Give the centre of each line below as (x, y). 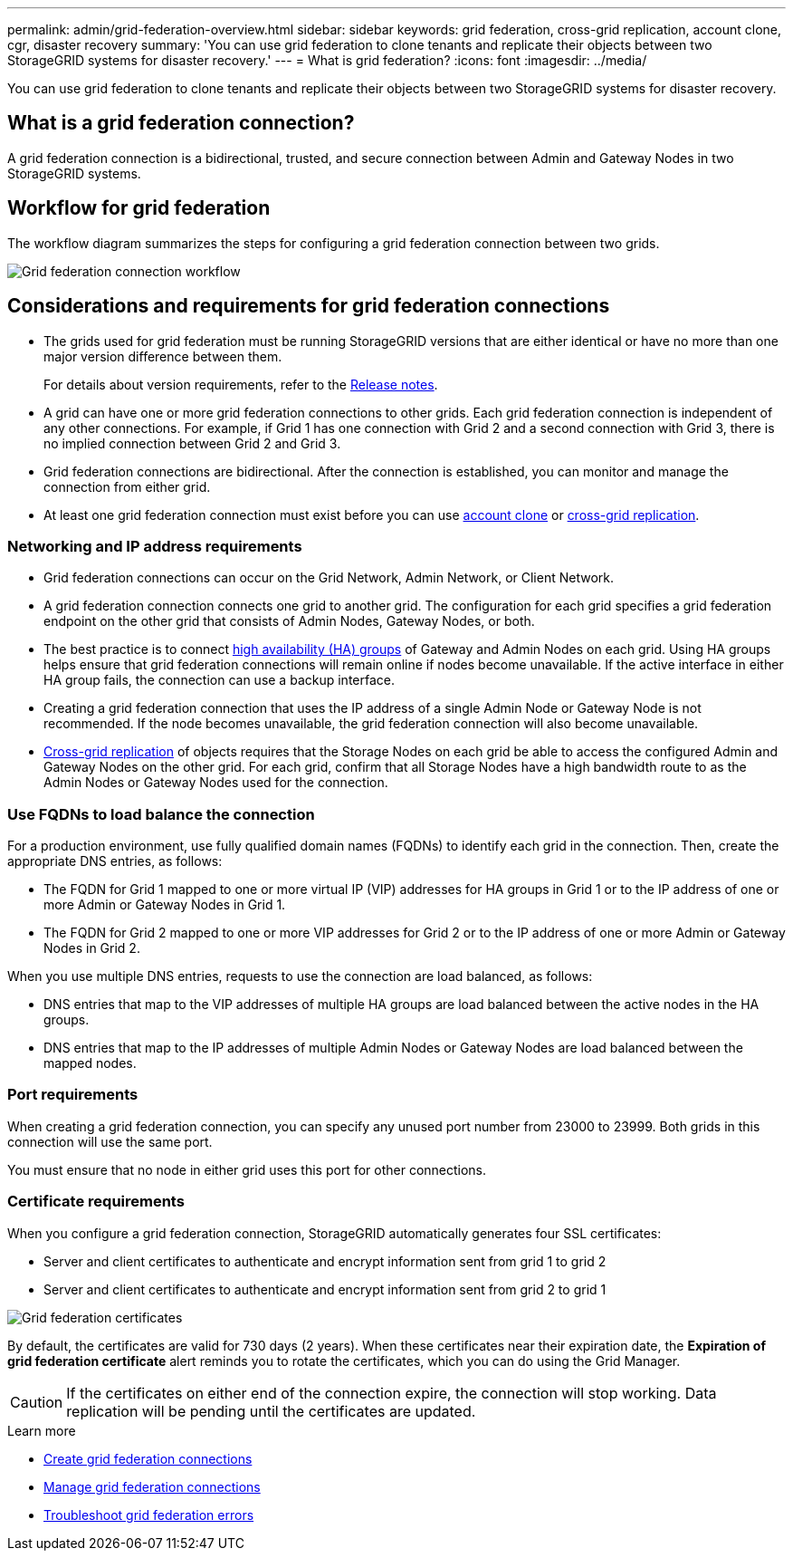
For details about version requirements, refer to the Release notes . (241, 384)
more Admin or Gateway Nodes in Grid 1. (165, 905)
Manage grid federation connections (152, 1486)
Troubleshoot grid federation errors (149, 1515)
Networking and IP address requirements (155, 546)
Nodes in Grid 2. (92, 948)
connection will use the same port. (110, 1141)
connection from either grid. (127, 486)
